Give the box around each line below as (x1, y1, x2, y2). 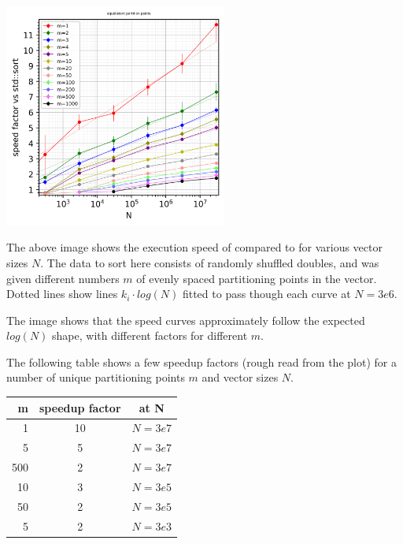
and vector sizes (201, 369, 279, 386)
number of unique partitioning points (6, 369, 185, 386)
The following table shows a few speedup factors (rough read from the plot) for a (6, 353, 397, 370)
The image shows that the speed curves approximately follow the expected (6, 311, 365, 328)
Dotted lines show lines (6, 285, 118, 302)
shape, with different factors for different (52, 327, 248, 344)
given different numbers (6, 270, 120, 286)
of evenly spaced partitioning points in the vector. (136, 270, 377, 286)
